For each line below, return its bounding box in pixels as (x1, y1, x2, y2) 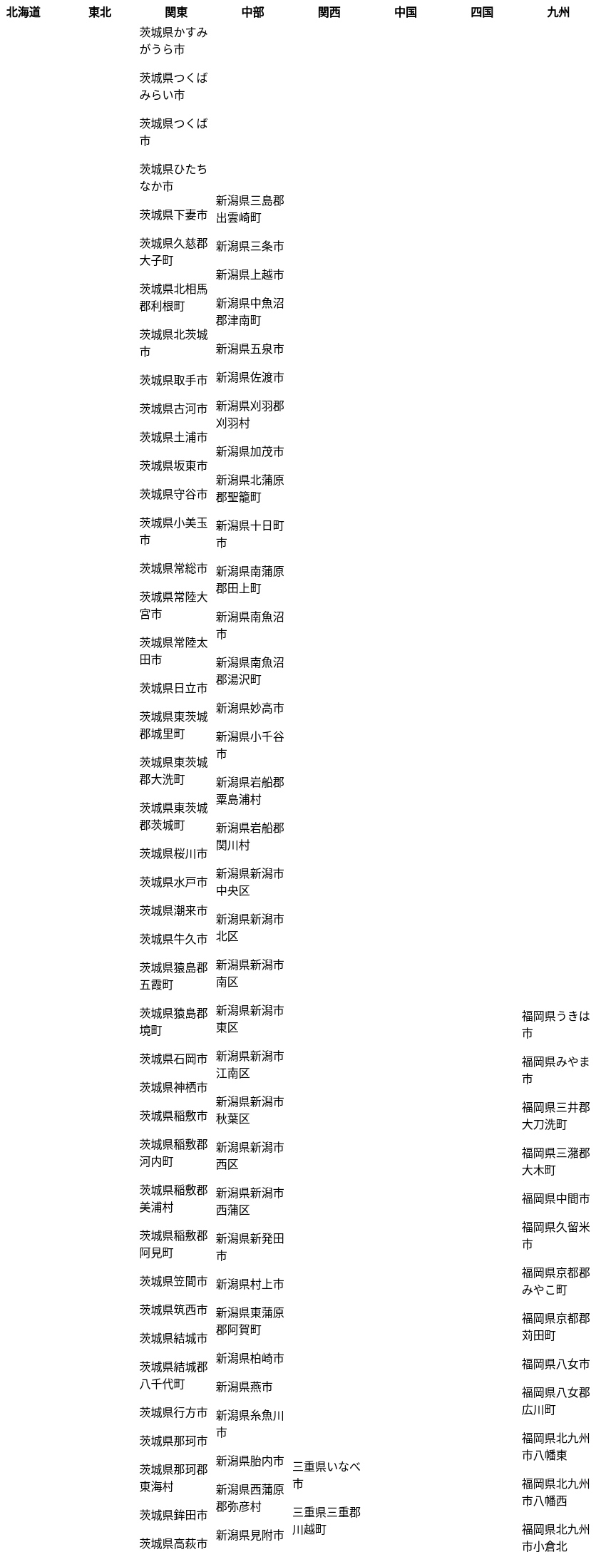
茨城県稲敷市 (139, 1109, 208, 1123)
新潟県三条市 (215, 239, 284, 253)
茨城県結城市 (139, 1331, 208, 1345)
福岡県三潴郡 (521, 1146, 590, 1160)
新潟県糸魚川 (215, 1408, 284, 1422)
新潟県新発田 (215, 1231, 284, 1245)
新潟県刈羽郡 (215, 399, 284, 413)
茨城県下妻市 (139, 207, 208, 222)
